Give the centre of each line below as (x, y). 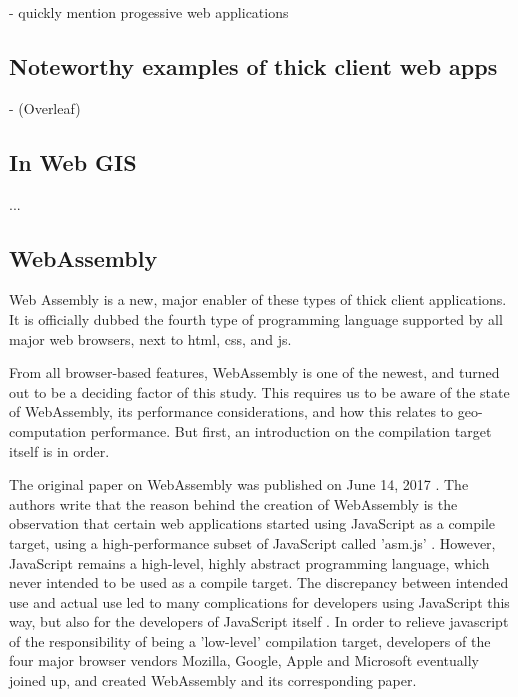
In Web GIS (73, 161)
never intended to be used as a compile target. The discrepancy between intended (259, 582)
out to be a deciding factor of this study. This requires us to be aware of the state (259, 391)
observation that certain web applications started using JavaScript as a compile (252, 523)
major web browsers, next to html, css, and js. (150, 338)
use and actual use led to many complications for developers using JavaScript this (259, 601)
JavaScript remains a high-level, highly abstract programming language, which (249, 562)
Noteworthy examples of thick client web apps (253, 65)
